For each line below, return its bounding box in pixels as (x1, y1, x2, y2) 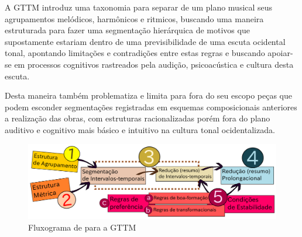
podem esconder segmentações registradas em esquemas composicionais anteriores (5, 100, 297, 113)
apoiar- (267, 47, 293, 59)
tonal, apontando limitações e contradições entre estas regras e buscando (5, 47, 265, 59)
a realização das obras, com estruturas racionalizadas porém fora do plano (5, 112, 270, 124)
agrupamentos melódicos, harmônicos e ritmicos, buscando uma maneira (5, 12, 264, 25)
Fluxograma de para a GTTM (28, 221, 136, 233)
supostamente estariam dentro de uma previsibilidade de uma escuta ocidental (5, 35, 286, 47)
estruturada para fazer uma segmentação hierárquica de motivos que (5, 24, 250, 36)
